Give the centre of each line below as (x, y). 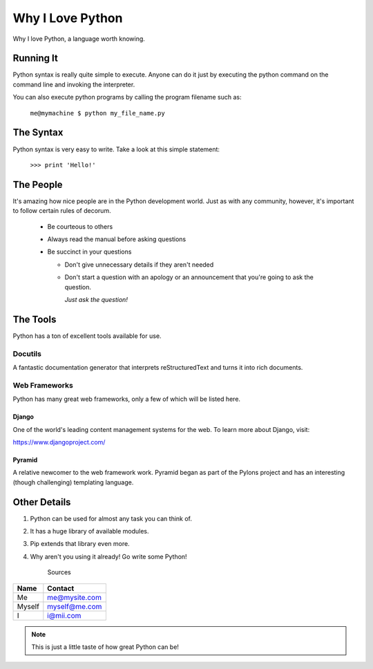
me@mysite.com (74, 597)
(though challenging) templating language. (73, 482)
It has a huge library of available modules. (89, 531)
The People (38, 184)
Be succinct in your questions (89, 252)
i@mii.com (64, 615)
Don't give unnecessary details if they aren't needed (139, 264)
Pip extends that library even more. (80, 544)
